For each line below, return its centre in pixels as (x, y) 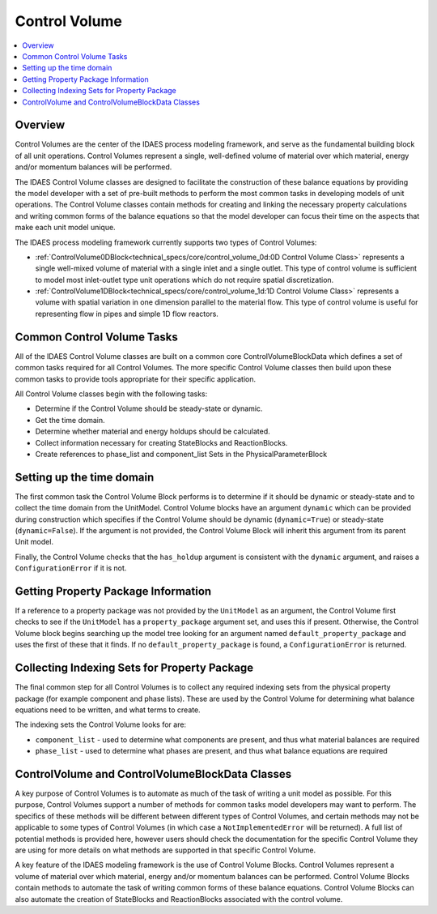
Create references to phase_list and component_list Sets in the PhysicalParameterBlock (181, 454)
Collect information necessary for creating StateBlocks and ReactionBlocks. (161, 442)
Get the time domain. (70, 420)
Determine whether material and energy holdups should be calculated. (153, 431)
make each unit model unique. (66, 228)
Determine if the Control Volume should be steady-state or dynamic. (149, 408)
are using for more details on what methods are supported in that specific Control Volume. (165, 850)
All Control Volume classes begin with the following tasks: (111, 394)
